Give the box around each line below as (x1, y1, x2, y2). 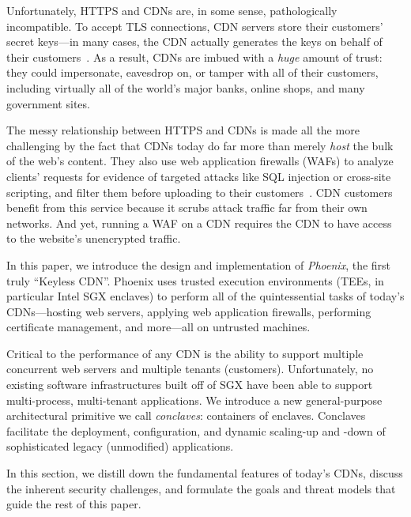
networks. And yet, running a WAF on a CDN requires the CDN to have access (6, 214, 392, 231)
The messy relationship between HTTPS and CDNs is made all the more (6, 122, 360, 138)
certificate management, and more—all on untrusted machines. (6, 319, 311, 335)
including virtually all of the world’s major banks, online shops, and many (6, 79, 365, 96)
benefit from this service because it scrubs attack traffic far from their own (6, 199, 368, 216)
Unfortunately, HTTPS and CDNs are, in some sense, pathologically (6, 2, 337, 18)
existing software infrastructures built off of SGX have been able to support (6, 376, 373, 393)
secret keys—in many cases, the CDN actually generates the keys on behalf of (6, 33, 383, 50)
